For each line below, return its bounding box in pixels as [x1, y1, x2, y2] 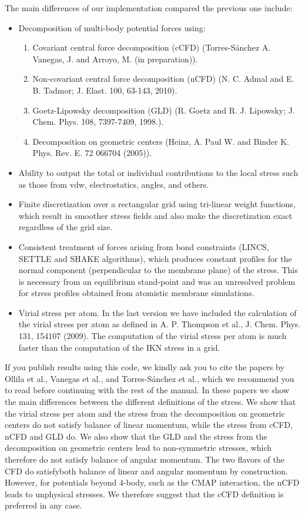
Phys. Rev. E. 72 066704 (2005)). [32, 147, 152, 159]
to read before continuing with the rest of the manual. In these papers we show [5, 384, 290, 396]
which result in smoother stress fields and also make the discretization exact [18, 209, 293, 221]
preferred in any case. [5, 499, 82, 511]
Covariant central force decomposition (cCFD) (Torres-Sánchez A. [32, 41, 271, 54]
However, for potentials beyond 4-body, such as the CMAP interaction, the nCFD [5, 476, 300, 489]
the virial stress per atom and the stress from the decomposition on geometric [5, 407, 285, 419]
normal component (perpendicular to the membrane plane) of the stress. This [18, 264, 298, 276]
